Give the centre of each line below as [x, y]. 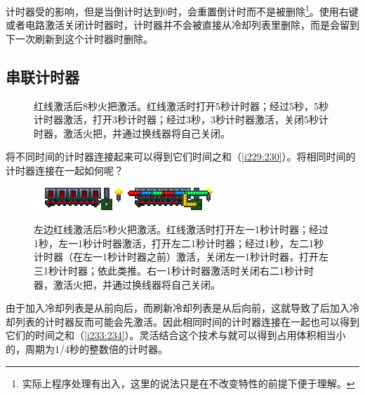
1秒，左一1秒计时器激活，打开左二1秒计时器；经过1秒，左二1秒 [179, 243]
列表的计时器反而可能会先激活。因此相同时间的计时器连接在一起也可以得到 [187, 321]
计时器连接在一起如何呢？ [65, 171]
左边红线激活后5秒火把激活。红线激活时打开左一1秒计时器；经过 [181, 229]
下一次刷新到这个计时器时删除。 [79, 38]
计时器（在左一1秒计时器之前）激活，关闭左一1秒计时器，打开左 [181, 257]
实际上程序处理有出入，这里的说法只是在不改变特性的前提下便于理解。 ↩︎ [188, 383]
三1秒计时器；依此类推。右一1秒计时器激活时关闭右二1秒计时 [174, 270]
